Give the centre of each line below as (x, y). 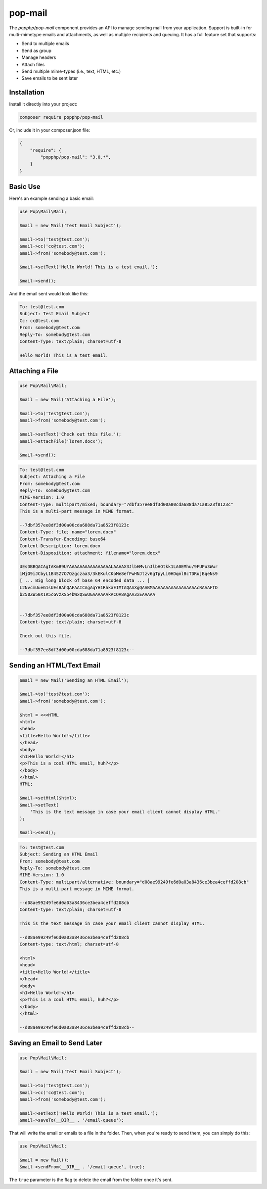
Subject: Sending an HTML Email (59, 854)
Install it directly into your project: (43, 104)
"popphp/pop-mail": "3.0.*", (76, 157)
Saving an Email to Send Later (56, 1043)
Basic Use (25, 187)
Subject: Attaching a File (52, 477)
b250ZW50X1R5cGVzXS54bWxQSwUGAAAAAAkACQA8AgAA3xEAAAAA (87, 594)
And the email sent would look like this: (49, 294)
